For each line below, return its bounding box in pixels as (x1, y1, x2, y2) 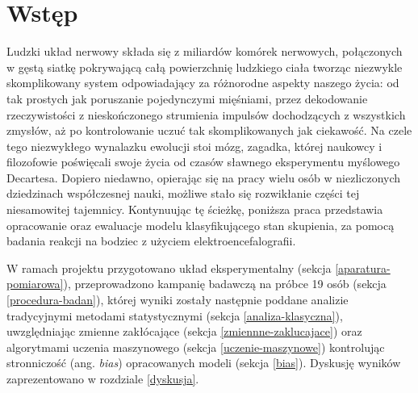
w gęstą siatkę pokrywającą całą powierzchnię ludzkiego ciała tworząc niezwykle (6, 58, 403, 75)
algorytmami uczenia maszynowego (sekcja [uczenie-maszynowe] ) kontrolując (6, 338, 385, 355)
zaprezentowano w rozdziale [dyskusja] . (6, 370, 199, 387)
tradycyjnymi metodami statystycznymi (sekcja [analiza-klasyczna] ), (6, 307, 343, 324)
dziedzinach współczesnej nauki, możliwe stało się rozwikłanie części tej (6, 185, 360, 202)
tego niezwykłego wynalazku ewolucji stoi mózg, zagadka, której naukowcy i (6, 137, 382, 154)
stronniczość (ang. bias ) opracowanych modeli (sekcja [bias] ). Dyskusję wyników (6, 354, 401, 371)
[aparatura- (335, 259, 391, 276)
